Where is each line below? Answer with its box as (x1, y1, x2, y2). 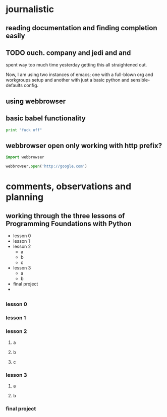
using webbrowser (6, 97, 66, 105)
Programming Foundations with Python (6, 219, 132, 228)
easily (6, 31, 25, 40)
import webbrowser (6, 155, 44, 160)
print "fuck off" (6, 127, 42, 132)
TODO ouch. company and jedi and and (6, 48, 131, 57)
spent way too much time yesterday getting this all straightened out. (6, 62, 147, 68)
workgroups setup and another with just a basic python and (6, 77, 130, 83)
